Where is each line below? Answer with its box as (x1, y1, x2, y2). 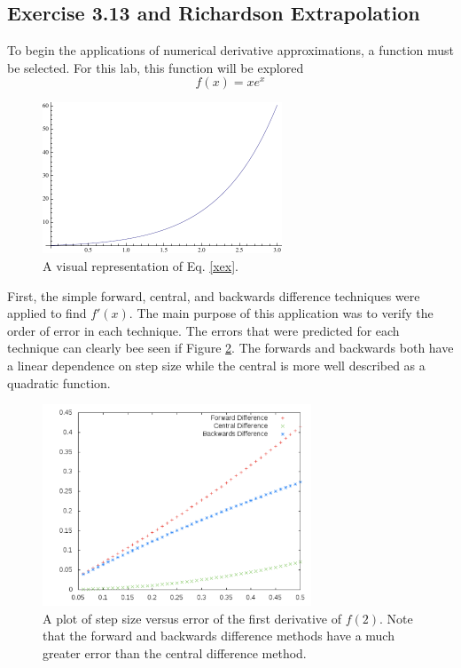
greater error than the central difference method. (43, 643, 307, 662)
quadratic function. (7, 373, 111, 392)
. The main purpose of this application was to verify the (129, 304, 434, 322)
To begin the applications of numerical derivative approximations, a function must (7, 41, 454, 60)
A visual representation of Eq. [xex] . (43, 257, 238, 275)
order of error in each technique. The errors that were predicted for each (7, 321, 400, 339)
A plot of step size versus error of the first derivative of (43, 608, 341, 627)
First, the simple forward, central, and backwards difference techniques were (7, 286, 420, 305)
